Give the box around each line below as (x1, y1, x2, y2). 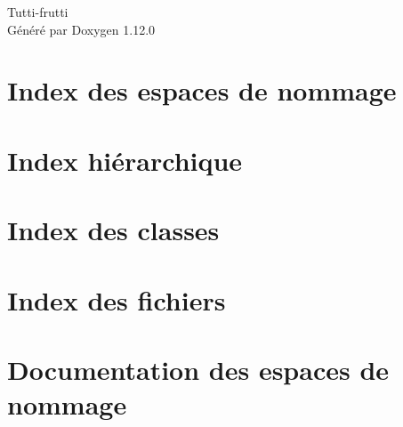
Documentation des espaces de (7, 350, 390, 387)
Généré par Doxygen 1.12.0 (7, 20, 156, 38)
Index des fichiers (7, 281, 226, 318)
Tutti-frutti (7, 3, 69, 20)
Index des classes (7, 212, 220, 248)
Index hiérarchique (7, 141, 243, 178)
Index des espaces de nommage (7, 72, 397, 109)
